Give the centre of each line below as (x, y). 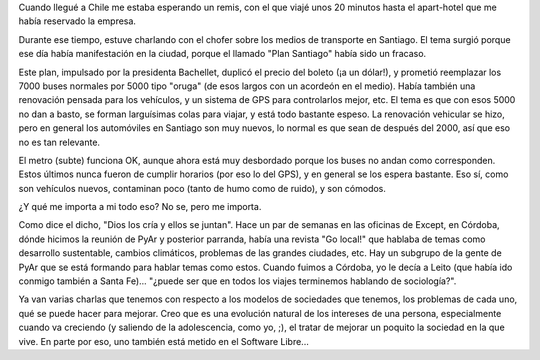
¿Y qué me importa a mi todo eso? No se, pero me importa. (140, 207)
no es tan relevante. (59, 142)
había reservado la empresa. (77, 21)
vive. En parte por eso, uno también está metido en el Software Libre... (163, 341)
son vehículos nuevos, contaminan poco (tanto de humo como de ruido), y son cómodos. (202, 188)
